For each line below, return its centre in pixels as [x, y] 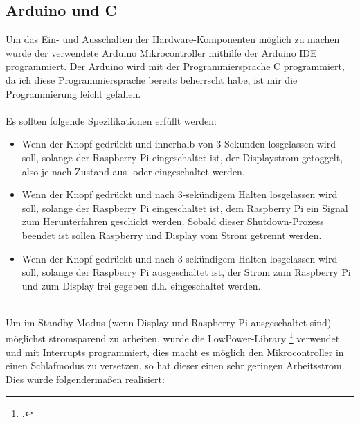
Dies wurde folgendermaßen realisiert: [85, 379]
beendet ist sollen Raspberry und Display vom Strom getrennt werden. [172, 235]
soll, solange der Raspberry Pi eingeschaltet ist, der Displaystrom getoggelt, [182, 157]
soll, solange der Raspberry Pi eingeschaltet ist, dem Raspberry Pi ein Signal [185, 207]
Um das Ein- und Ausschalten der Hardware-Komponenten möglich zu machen [173, 39]
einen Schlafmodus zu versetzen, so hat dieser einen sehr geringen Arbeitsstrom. [175, 365]
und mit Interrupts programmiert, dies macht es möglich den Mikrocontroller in [175, 352]
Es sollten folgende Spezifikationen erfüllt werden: [111, 120]
